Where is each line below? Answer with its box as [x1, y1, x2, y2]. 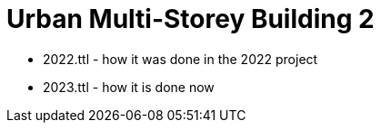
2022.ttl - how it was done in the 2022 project [43, 51, 318, 67]
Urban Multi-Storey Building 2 [6, 4, 375, 34]
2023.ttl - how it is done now [43, 79, 215, 95]
